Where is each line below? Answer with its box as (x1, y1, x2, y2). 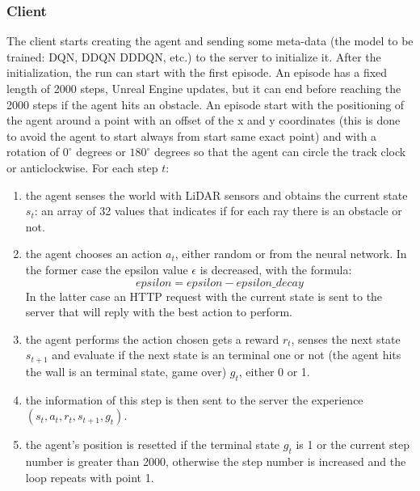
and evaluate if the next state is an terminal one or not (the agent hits (52, 346, 401, 363)
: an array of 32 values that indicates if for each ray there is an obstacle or (34, 202, 402, 219)
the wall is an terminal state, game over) (25, 362, 227, 379)
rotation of (6, 143, 60, 160)
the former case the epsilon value (25, 260, 188, 277)
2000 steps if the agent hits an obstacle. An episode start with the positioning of (6, 95, 405, 112)
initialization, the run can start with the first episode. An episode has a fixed (6, 64, 388, 81)
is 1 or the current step (296, 436, 410, 453)
